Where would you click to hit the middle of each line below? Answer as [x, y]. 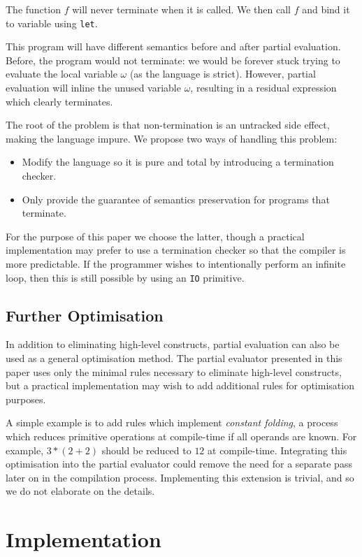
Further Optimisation [85, 315]
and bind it [326, 9]
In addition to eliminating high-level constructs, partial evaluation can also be [173, 344]
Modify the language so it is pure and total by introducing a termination [178, 162]
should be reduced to [146, 450]
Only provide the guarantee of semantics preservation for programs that [176, 199]
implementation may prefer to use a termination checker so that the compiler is [176, 250]
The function [33, 9]
